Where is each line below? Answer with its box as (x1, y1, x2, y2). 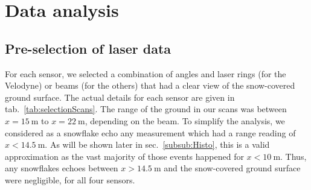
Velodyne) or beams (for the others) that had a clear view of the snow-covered (5, 79, 295, 92)
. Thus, (280, 150, 307, 162)
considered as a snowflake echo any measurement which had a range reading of (5, 126, 296, 139)
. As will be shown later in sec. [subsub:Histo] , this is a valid (45, 138, 270, 151)
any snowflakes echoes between (5, 162, 118, 174)
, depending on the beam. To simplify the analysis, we (85, 114, 285, 127)
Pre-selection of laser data (5, 39, 172, 57)
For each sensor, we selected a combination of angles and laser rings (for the (5, 67, 286, 80)
